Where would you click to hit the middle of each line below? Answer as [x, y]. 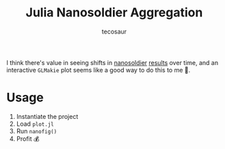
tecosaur [114, 31]
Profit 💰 [28, 139]
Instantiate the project [47, 116]
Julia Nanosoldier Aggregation [114, 13]
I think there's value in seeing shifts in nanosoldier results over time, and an [112, 62]
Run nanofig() [37, 131]
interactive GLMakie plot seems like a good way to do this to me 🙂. [98, 70]
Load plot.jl [35, 124]
